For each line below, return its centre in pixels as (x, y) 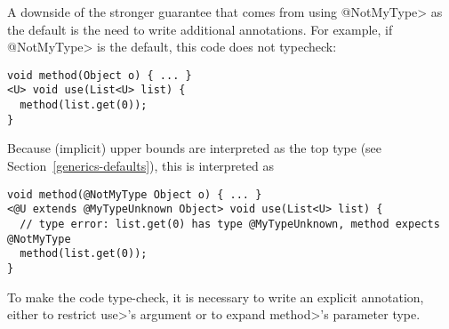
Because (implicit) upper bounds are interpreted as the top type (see (195, 148)
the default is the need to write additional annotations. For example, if (200, 29)
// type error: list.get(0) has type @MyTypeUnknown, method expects (230, 224)
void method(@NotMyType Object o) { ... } (135, 194)
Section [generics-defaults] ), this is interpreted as (140, 165)
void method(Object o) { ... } (100, 75)
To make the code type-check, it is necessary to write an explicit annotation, (216, 297)
